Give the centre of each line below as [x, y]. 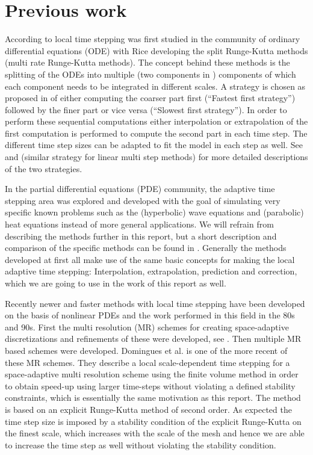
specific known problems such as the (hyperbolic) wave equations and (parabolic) [154, 212]
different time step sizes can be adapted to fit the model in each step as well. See [154, 145]
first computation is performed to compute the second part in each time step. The [156, 133]
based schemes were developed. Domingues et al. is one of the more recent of [146, 350]
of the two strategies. [44, 168]
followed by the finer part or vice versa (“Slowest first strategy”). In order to [146, 109]
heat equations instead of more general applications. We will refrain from [139, 224]
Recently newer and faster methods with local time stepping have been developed [155, 303]
